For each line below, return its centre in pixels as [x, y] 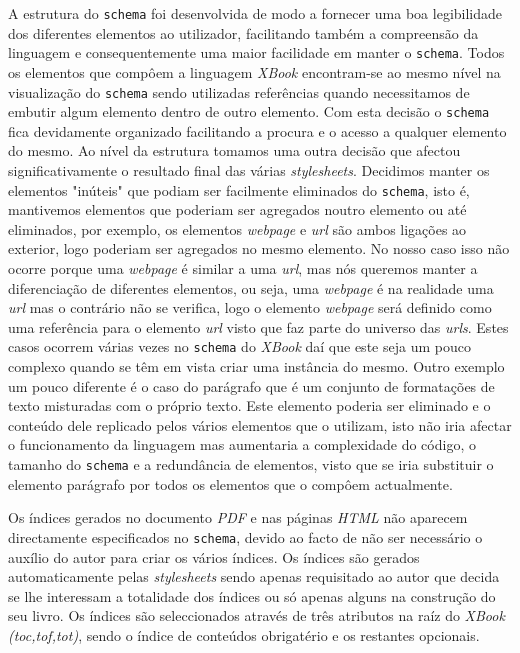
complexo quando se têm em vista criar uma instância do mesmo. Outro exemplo [256, 366]
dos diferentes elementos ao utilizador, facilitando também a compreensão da [243, 32]
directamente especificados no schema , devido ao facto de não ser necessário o [245, 536]
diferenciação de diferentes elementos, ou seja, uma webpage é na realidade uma [251, 287]
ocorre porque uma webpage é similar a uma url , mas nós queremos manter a [243, 268]
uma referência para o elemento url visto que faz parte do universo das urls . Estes [258, 326]
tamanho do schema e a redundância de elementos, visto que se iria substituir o [251, 464]
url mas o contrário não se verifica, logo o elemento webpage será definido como [250, 307]
